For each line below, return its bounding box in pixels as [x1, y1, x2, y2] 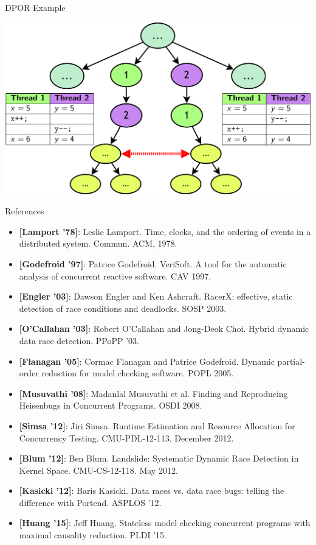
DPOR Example [5, 1, 66, 13]
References [5, 205, 44, 217]
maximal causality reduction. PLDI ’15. [19, 529, 167, 541]
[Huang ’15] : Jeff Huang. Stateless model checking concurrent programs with [19, 516, 311, 529]
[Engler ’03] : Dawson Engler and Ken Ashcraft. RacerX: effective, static [19, 290, 293, 303]
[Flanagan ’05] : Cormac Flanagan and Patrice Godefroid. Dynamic [19, 354, 275, 367]
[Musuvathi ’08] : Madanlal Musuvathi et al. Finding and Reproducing [19, 387, 288, 399]
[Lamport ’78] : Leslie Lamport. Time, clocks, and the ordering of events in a [19, 225, 311, 237]
